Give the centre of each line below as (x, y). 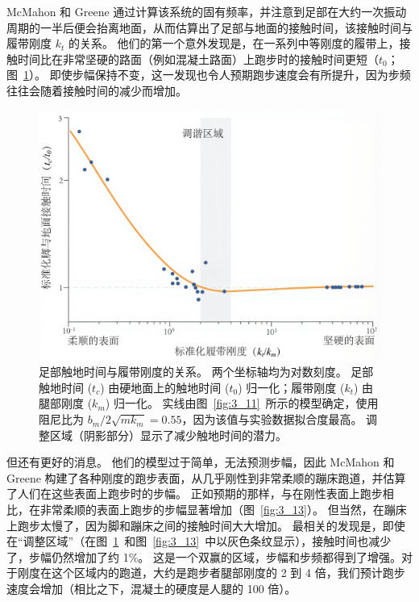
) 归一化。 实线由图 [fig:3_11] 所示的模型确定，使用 (242, 403)
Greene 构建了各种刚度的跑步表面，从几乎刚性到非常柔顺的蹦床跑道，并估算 (206, 477)
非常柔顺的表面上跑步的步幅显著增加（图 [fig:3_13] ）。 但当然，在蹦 (218, 510)
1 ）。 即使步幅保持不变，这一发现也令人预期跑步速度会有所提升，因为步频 (217, 75)
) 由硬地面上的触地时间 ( (165, 387)
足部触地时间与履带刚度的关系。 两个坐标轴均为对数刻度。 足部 (206, 372)
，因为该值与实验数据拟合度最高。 (272, 419)
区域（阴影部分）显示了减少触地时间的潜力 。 (168, 435)
